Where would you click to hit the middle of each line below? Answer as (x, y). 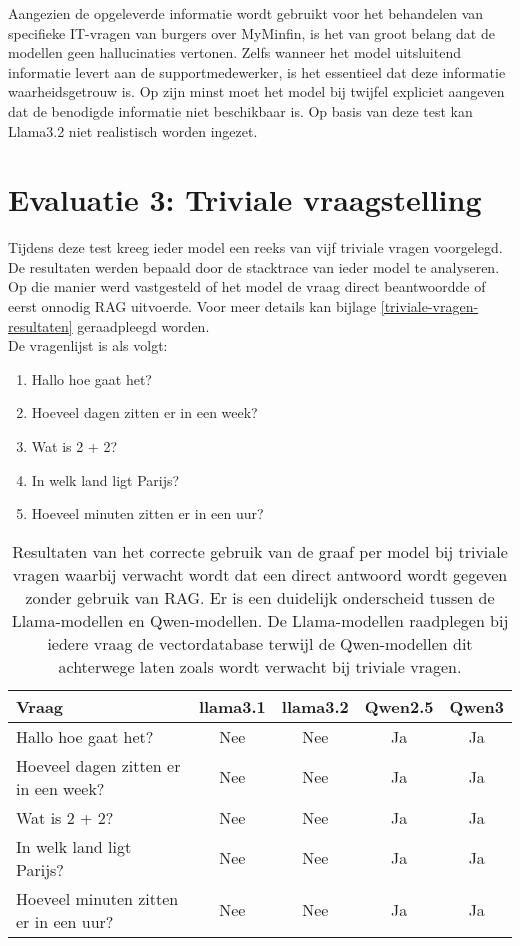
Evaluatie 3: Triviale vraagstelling (245, 199)
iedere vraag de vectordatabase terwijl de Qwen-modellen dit (260, 643)
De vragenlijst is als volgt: (88, 345)
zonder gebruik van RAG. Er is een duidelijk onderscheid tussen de (260, 597)
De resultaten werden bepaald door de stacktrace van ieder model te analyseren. (254, 266)
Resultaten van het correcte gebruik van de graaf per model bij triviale (260, 551)
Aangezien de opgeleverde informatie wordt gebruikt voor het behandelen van (246, 13)
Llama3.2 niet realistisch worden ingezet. (133, 130)
